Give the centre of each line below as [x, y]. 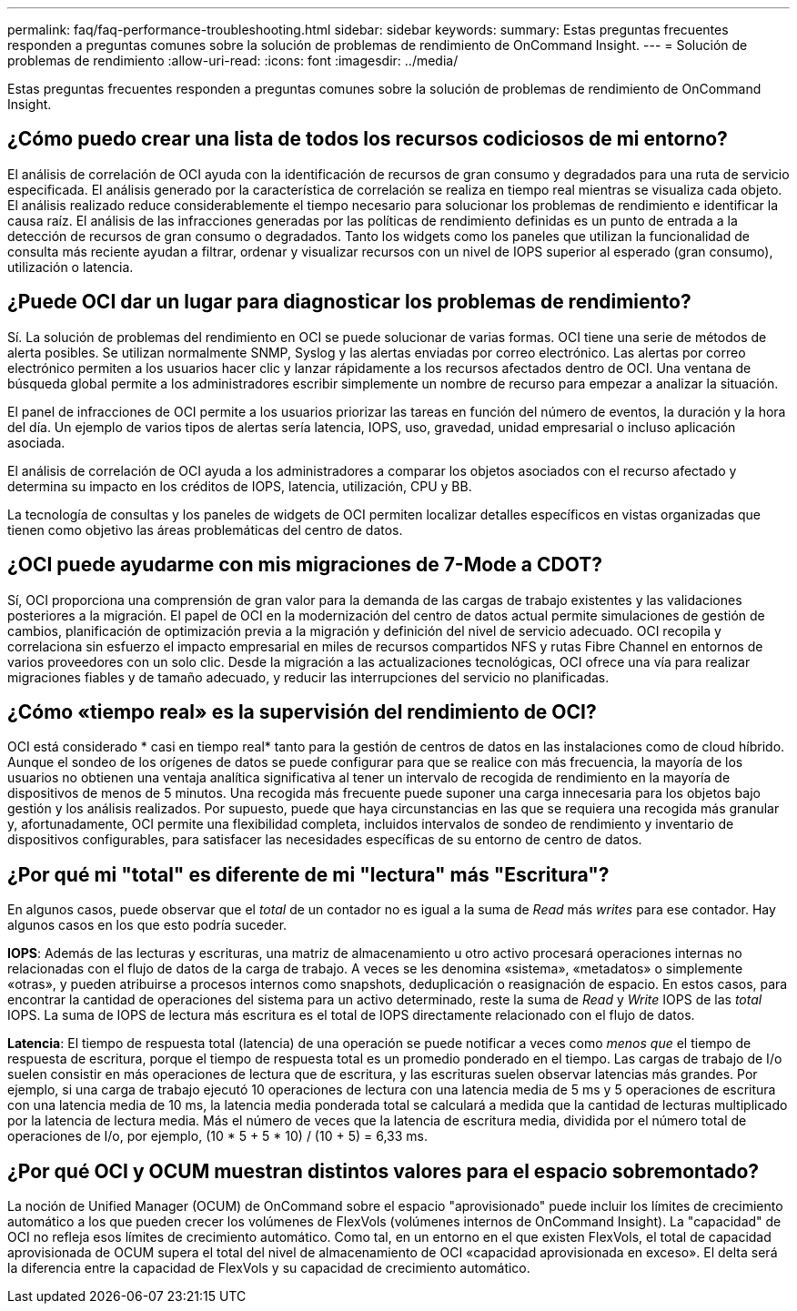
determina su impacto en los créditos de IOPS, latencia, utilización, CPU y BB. [240, 486]
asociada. [36, 442]
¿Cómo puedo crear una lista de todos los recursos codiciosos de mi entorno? [368, 139]
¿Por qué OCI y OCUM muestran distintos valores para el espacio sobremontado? [383, 1171]
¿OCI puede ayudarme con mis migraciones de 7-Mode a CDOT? [305, 565]
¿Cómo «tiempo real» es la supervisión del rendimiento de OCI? [302, 711]
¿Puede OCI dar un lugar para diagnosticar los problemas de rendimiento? [349, 302]
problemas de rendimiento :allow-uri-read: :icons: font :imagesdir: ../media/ [233, 61]
